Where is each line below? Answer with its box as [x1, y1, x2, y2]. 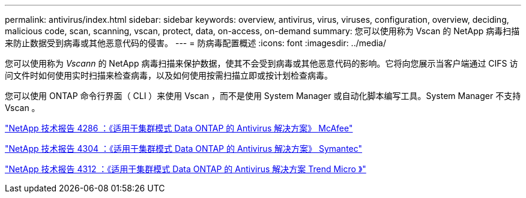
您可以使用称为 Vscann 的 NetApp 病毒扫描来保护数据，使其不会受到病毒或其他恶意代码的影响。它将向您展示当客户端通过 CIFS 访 [5, 58, 518, 68]
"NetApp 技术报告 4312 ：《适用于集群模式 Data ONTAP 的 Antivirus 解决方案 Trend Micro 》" [5, 164, 366, 174]
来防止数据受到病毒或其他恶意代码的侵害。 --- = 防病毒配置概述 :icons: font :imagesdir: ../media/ [5, 38, 387, 48]
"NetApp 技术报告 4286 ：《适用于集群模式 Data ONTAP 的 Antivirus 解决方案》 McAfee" [5, 123, 353, 133]
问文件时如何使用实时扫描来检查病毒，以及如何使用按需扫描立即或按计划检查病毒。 [5, 70, 333, 80]
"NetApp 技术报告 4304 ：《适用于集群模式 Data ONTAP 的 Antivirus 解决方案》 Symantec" [5, 143, 363, 154]
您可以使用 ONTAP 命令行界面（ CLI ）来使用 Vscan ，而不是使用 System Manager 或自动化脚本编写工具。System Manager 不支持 [5, 91, 521, 101]
